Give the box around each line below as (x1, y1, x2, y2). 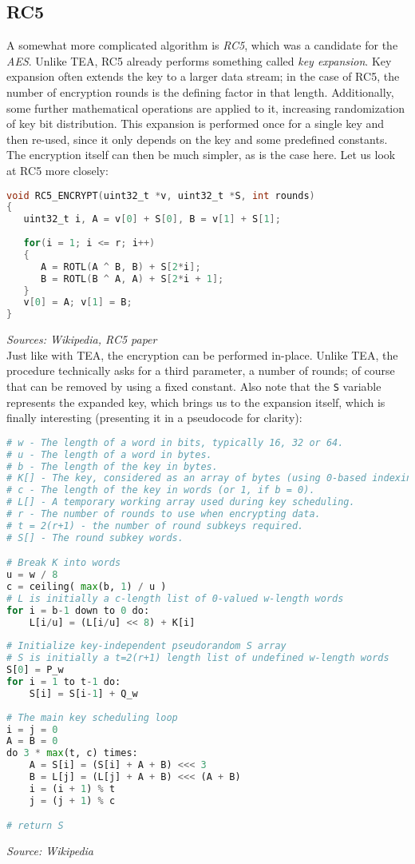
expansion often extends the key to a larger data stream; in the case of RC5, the (6, 68, 400, 85)
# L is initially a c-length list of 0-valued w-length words (6, 592, 344, 604)
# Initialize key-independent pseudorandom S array (6, 640, 287, 652)
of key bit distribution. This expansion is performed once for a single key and (6, 115, 385, 132)
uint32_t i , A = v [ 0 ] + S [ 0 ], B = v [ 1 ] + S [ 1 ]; (23, 213, 281, 225)
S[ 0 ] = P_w (6, 664, 64, 676)
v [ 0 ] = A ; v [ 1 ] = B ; (23, 297, 132, 309)
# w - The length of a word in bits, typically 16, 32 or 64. (6, 436, 344, 448)
